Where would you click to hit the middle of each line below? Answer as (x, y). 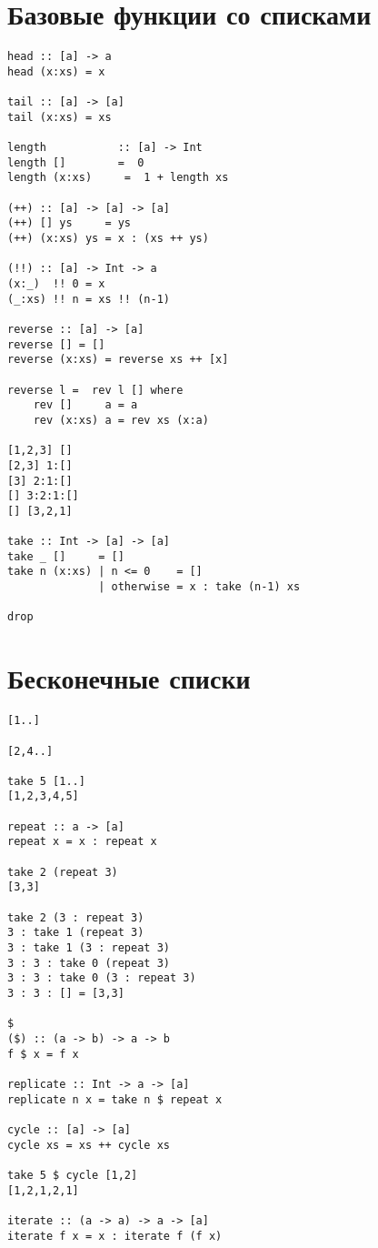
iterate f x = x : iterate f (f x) (115, 1236)
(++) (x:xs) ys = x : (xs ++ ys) (108, 238)
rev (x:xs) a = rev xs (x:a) (121, 420)
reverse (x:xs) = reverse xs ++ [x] (118, 360)
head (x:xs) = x (56, 71)
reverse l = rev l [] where (95, 390)
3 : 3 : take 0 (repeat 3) (89, 963)
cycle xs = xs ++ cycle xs (89, 1145)
